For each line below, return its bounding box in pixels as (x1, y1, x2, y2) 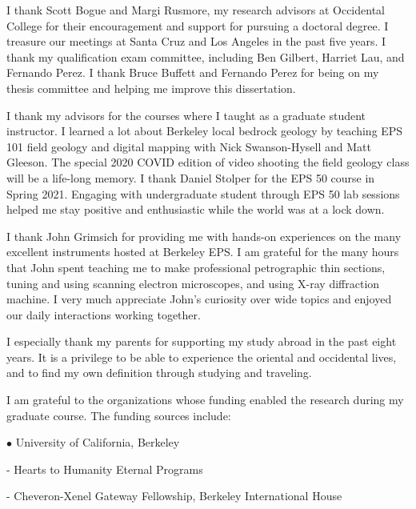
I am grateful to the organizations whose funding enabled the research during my (6, 391, 404, 408)
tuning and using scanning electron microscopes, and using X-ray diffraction (6, 275, 380, 291)
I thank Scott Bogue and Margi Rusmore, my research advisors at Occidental (6, 2, 385, 18)
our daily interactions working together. (6, 306, 201, 323)
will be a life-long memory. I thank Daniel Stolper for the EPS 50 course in (6, 169, 375, 186)
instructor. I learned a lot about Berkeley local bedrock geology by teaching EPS (6, 122, 403, 139)
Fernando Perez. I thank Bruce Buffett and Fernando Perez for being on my (6, 64, 379, 81)
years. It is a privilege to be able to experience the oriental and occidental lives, (6, 348, 397, 365)
